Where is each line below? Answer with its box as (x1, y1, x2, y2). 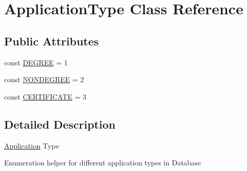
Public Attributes (4, 33, 99, 48)
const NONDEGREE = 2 (4, 74, 84, 85)
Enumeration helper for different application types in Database (4, 157, 201, 168)
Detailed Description (4, 116, 116, 132)
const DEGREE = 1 (4, 57, 68, 67)
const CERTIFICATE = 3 (4, 91, 87, 102)
